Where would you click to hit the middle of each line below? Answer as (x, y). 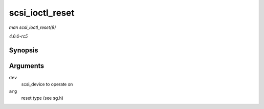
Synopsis (24, 50)
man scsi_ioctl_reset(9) (33, 27)
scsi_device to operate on (47, 84)
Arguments (27, 66)
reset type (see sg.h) (42, 98)
